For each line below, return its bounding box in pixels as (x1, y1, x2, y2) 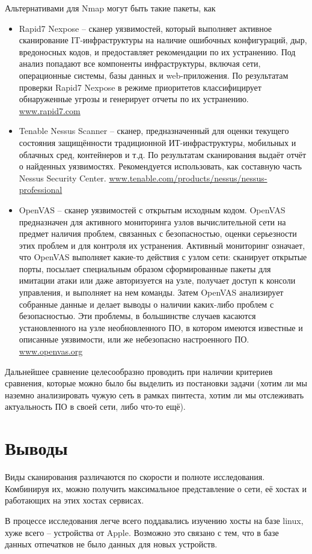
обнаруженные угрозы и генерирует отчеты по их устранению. (19, 93, 249, 105)
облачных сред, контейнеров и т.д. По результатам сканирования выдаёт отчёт (19, 148, 307, 160)
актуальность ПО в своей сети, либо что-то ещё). (5, 400, 186, 413)
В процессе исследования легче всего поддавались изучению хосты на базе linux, (5, 514, 304, 526)
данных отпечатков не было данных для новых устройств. (5, 538, 218, 550)
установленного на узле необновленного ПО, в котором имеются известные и (19, 321, 303, 333)
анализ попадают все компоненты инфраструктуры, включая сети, (19, 57, 261, 70)
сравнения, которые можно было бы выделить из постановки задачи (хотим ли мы (5, 377, 307, 389)
